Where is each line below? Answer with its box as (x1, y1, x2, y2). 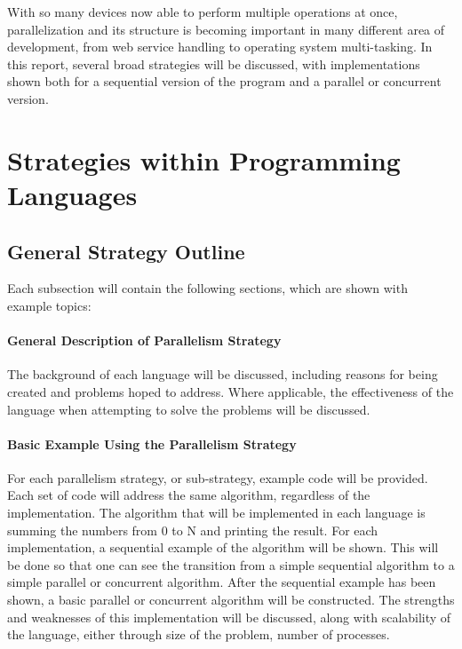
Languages (7, 176, 138, 212)
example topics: (7, 296, 92, 314)
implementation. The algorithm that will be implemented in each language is (7, 503, 426, 522)
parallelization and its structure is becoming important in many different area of (7, 20, 445, 38)
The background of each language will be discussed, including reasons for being (7, 365, 438, 384)
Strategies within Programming (7, 141, 401, 178)
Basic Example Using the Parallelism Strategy (7, 434, 297, 453)
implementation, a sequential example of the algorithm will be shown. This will (7, 538, 439, 557)
